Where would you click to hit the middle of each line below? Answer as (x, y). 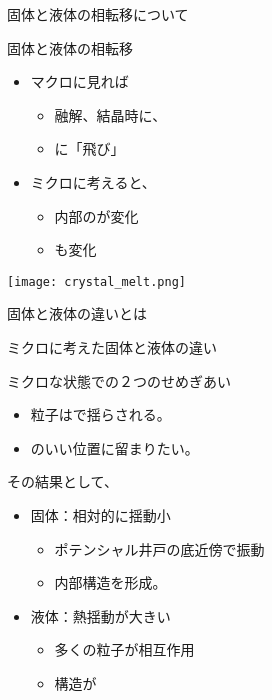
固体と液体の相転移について (98, 14)
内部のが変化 (96, 215)
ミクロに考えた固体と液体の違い (112, 347)
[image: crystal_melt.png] (96, 281)
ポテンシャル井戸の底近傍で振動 (159, 548)
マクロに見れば (79, 81)
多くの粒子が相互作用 (124, 649)
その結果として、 (62, 481)
